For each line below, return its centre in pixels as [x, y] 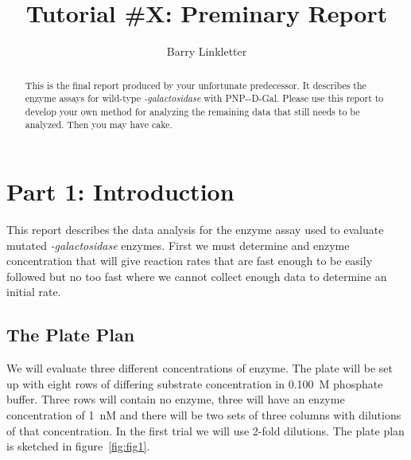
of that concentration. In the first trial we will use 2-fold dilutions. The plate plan [205, 430]
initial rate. [34, 292]
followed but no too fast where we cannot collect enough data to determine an [197, 276]
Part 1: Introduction [120, 191]
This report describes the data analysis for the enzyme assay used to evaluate [195, 230]
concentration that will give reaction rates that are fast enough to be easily [190, 261]
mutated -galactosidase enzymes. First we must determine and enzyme [178, 245]
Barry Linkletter [207, 51]
